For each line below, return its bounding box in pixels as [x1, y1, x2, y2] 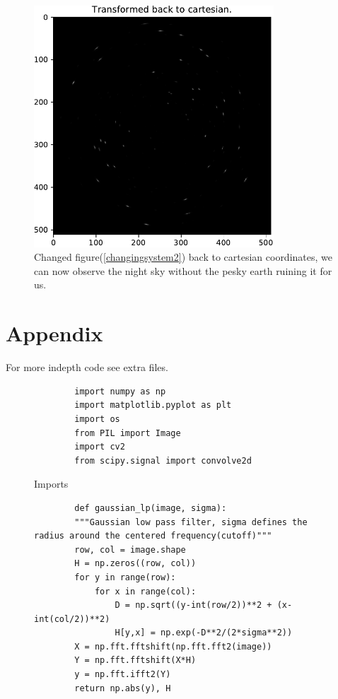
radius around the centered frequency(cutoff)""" [34, 531, 272, 541]
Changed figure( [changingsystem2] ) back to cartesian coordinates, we [34, 249, 332, 264]
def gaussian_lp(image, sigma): [74, 503, 227, 513]
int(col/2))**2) [34, 613, 110, 624]
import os [74, 413, 120, 424]
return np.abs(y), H [74, 683, 171, 693]
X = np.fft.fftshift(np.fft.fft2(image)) [74, 641, 272, 652]
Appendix [6, 319, 103, 348]
